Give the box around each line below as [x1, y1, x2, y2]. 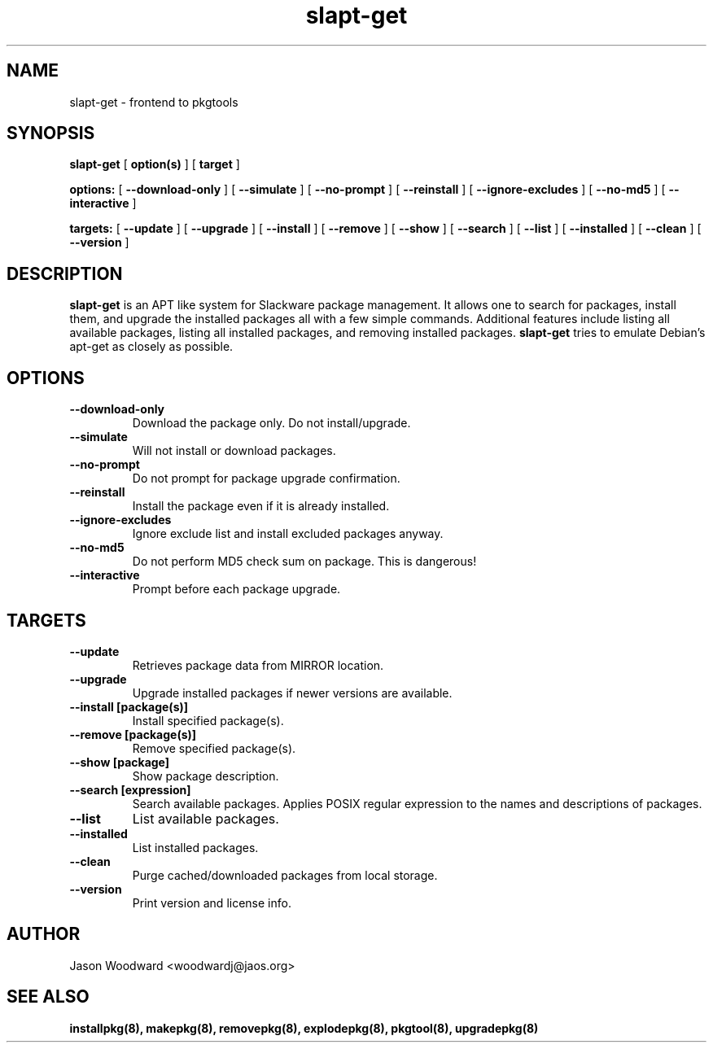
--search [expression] [69, 782, 191, 797]
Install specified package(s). [132, 713, 284, 728]
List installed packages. [132, 840, 259, 854]
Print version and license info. [132, 895, 291, 910]
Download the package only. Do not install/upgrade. [132, 416, 411, 431]
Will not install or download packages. [132, 444, 336, 458]
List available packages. [132, 810, 279, 827]
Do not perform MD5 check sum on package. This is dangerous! [132, 554, 477, 569]
